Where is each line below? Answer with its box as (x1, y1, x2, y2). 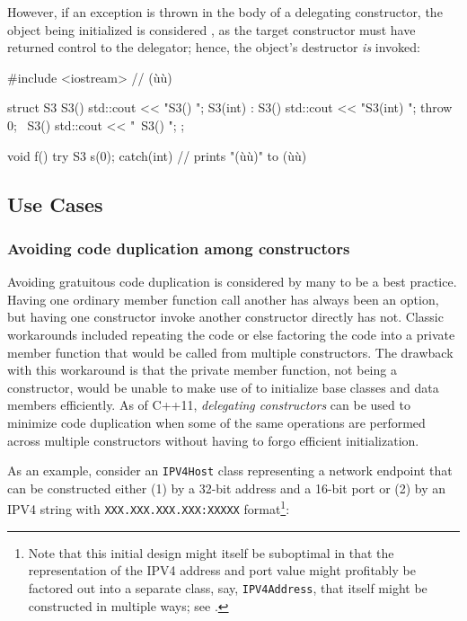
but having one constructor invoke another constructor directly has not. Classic (7, 307, 444, 326)
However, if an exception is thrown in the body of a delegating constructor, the (7, 3, 443, 21)
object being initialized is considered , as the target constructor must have (7, 20, 416, 39)
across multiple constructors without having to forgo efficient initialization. (7, 430, 419, 449)
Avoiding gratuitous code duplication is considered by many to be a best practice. (7, 272, 457, 291)
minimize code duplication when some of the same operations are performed (7, 413, 426, 431)
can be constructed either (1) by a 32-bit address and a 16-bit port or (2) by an (7, 478, 446, 497)
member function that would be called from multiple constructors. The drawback (7, 342, 454, 361)
